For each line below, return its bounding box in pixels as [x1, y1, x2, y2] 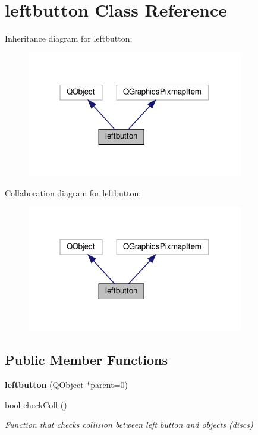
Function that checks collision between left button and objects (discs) [5, 418, 253, 431]
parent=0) [90, 378, 128, 391]
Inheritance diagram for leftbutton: [5, 32, 133, 45]
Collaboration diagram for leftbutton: [5, 187, 141, 199]
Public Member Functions [5, 350, 168, 369]
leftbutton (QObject [5, 378, 84, 391]
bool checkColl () [5, 398, 67, 411]
